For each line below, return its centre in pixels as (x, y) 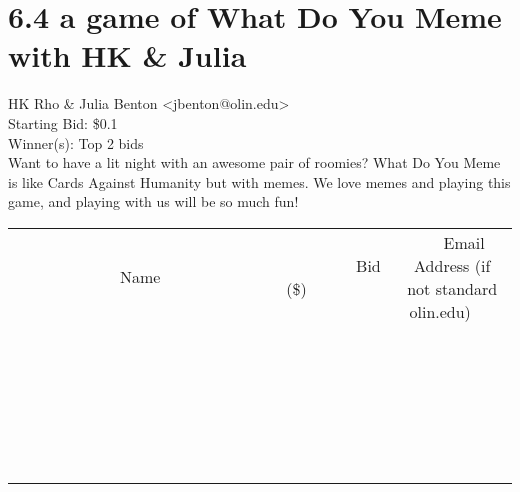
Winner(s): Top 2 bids (76, 142)
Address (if (452, 265)
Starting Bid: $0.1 (63, 122)
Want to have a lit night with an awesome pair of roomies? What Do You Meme (254, 162)
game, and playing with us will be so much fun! (153, 201)
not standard (452, 288)
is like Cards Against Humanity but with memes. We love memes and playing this (259, 181)
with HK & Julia (127, 55)
